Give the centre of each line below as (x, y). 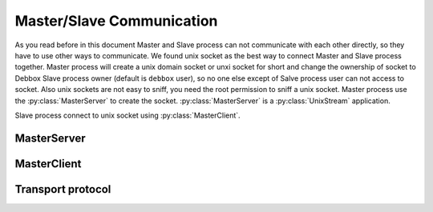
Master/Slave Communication (116, 21)
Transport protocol (63, 189)
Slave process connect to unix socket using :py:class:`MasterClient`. (127, 115)
